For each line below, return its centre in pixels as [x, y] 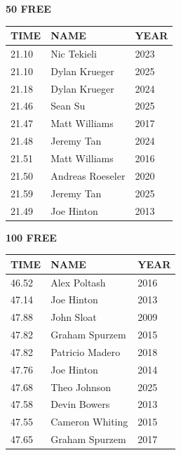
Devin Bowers [80, 404]
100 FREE [31, 237]
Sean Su [68, 106]
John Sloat [74, 317]
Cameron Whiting [89, 422]
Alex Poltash [78, 282]
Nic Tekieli [74, 53]
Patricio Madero [86, 351]
